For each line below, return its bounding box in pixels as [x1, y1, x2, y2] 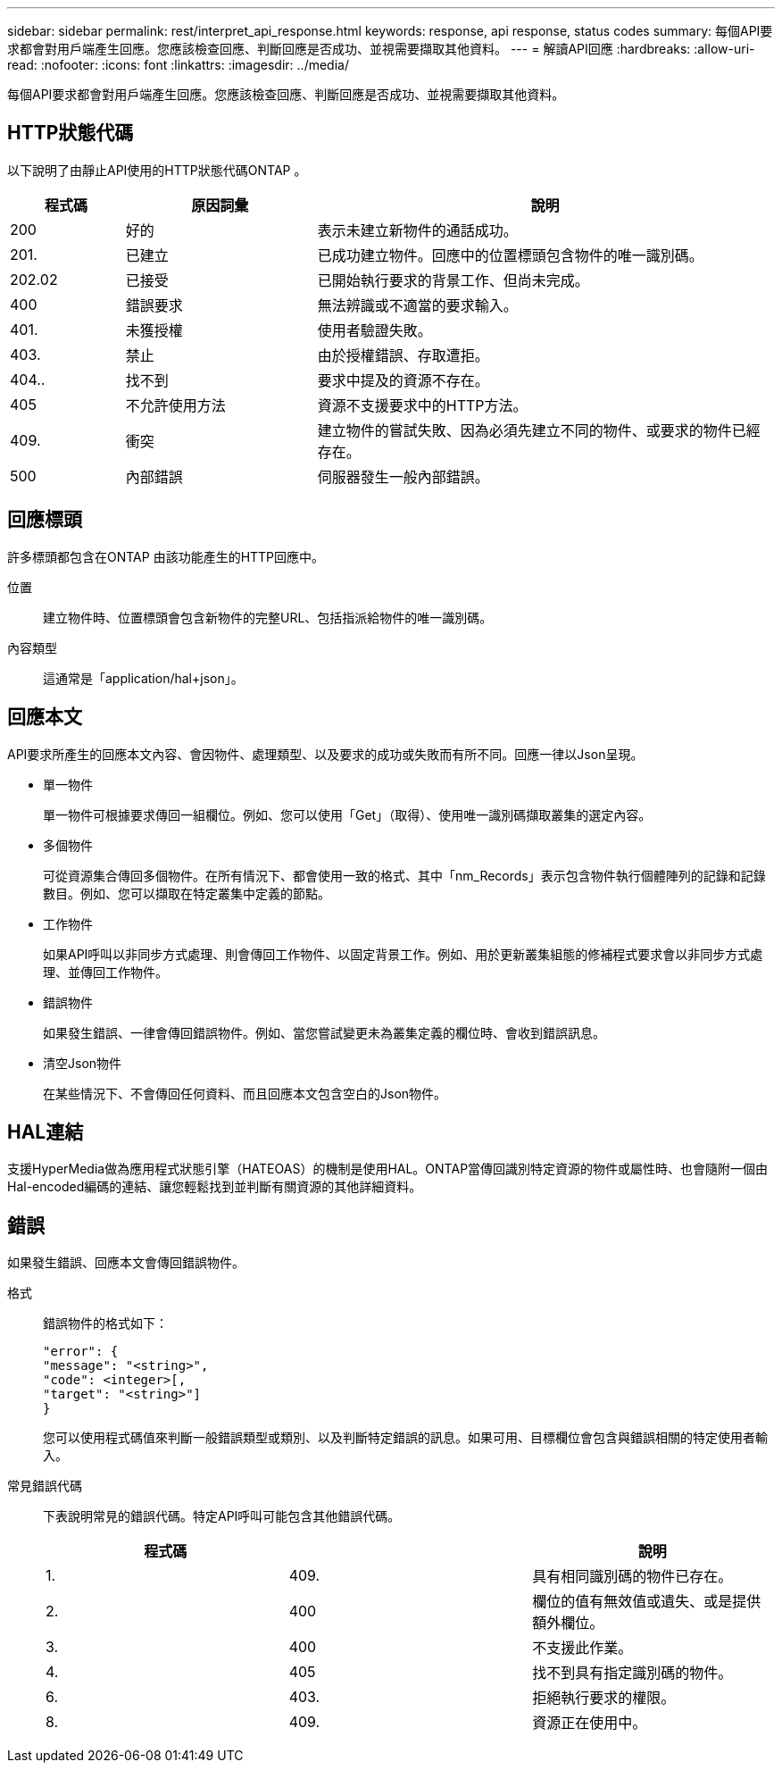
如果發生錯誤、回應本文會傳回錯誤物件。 [7, 1255, 245, 1271]
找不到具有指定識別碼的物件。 [532, 1664, 733, 1682]
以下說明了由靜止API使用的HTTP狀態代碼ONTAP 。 [7, 162, 307, 178]
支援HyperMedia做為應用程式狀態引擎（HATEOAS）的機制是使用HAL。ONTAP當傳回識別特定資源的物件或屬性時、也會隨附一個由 [7, 1161, 769, 1177]
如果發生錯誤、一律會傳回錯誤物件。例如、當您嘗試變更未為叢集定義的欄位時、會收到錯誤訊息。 [43, 1024, 605, 1040]
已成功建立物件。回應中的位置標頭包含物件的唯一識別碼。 [317, 246, 703, 264]
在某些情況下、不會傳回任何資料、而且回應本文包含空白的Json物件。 [43, 1085, 447, 1101]
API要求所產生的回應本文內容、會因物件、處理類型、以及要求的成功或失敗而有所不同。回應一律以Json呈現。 [7, 746, 644, 762]
